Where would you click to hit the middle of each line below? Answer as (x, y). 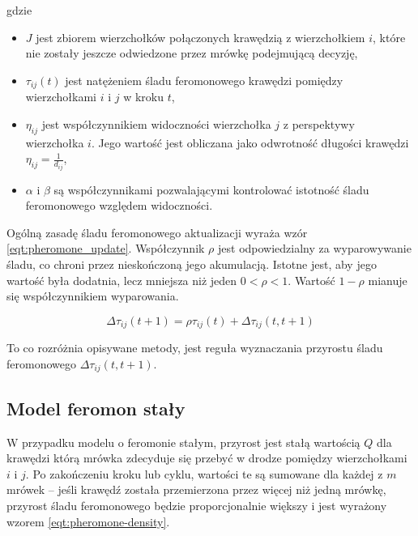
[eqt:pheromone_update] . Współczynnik (106, 248)
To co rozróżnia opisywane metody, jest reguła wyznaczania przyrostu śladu (195, 348)
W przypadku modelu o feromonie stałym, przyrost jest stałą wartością (183, 442)
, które (389, 37)
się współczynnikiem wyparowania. (93, 296)
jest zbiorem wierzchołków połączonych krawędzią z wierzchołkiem (200, 37)
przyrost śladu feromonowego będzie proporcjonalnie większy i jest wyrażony (197, 505)
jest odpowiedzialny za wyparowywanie (315, 248)
